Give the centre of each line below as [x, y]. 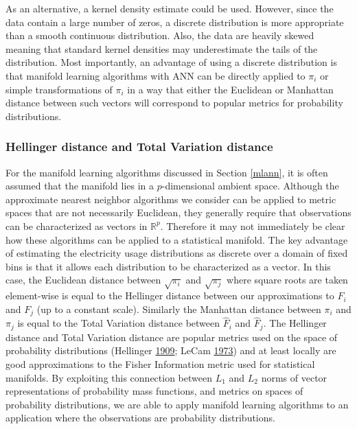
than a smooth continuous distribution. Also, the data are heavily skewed [160, 35]
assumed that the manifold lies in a [80, 186]
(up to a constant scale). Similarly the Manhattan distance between [179, 309]
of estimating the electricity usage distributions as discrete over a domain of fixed [177, 253]
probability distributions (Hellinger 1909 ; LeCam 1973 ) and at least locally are [171, 350]
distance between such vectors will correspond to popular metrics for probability [174, 103]
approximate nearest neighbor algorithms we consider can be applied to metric [171, 199]
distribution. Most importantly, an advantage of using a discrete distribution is [171, 62]
